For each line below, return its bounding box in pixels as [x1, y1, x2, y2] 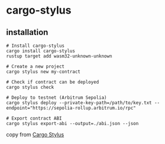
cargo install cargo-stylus [6, 48, 76, 54]
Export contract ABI [11, 116, 62, 121]
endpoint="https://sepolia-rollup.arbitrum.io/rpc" [6, 105, 136, 111]
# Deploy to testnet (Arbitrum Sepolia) [6, 95, 108, 101]
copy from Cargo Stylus [6, 131, 64, 138]
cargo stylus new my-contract [6, 69, 81, 75]
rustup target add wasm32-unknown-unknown [6, 53, 112, 59]
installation [6, 27, 48, 37]
